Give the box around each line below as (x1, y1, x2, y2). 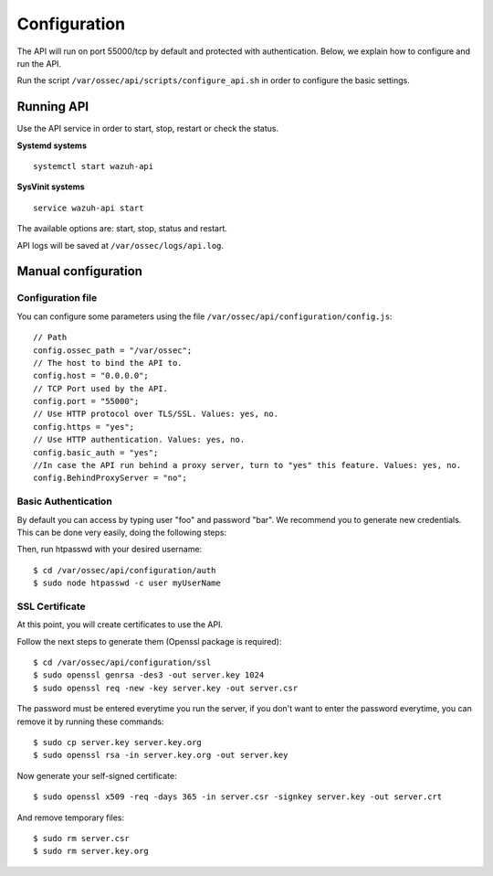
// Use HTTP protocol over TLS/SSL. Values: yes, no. (33, 409, 278, 420)
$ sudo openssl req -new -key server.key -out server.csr (33, 682, 299, 693)
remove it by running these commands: (16, 716, 164, 727)
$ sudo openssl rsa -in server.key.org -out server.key (33, 750, 288, 761)
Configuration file (16, 292, 98, 304)
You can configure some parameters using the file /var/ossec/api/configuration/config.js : (16, 311, 393, 322)
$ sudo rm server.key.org (33, 846, 150, 857)
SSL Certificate (16, 600, 86, 613)
